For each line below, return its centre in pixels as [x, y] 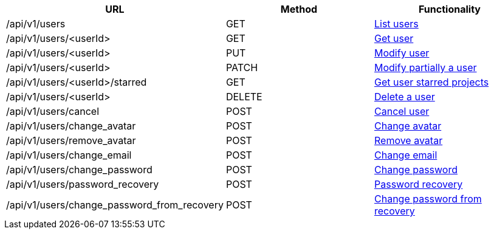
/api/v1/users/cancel [53, 111]
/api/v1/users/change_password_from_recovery [115, 205]
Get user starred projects [432, 82]
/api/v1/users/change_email [69, 155]
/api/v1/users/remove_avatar [71, 140]
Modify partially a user [426, 67]
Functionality [450, 9]
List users [396, 24]
